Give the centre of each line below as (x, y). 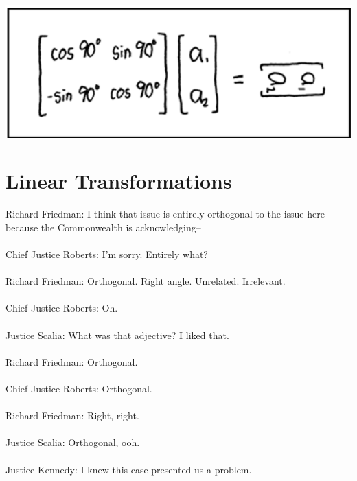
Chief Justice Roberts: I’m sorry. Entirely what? (107, 254)
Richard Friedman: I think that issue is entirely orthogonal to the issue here (165, 214)
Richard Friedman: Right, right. (72, 415)
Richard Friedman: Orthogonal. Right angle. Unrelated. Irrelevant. (146, 281)
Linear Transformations (119, 181)
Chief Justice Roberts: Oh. (62, 308)
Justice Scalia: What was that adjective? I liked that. (117, 335)
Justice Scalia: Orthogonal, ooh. (73, 442)
